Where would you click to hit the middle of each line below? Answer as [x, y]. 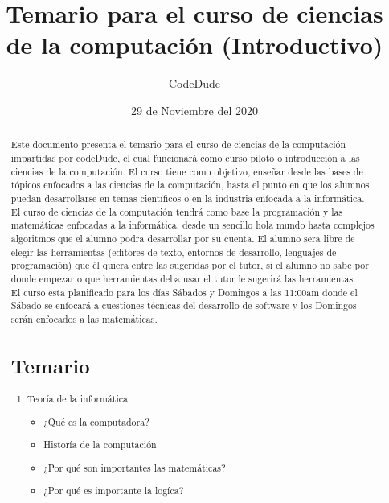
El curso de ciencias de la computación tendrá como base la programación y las [177, 211]
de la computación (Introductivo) [194, 45]
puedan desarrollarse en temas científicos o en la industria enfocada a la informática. [188, 198]
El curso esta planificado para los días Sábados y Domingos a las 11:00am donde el [184, 292]
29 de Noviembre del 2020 [194, 110]
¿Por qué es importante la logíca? [114, 491]
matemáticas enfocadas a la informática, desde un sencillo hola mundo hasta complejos [192, 225]
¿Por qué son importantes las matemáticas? [135, 467]
